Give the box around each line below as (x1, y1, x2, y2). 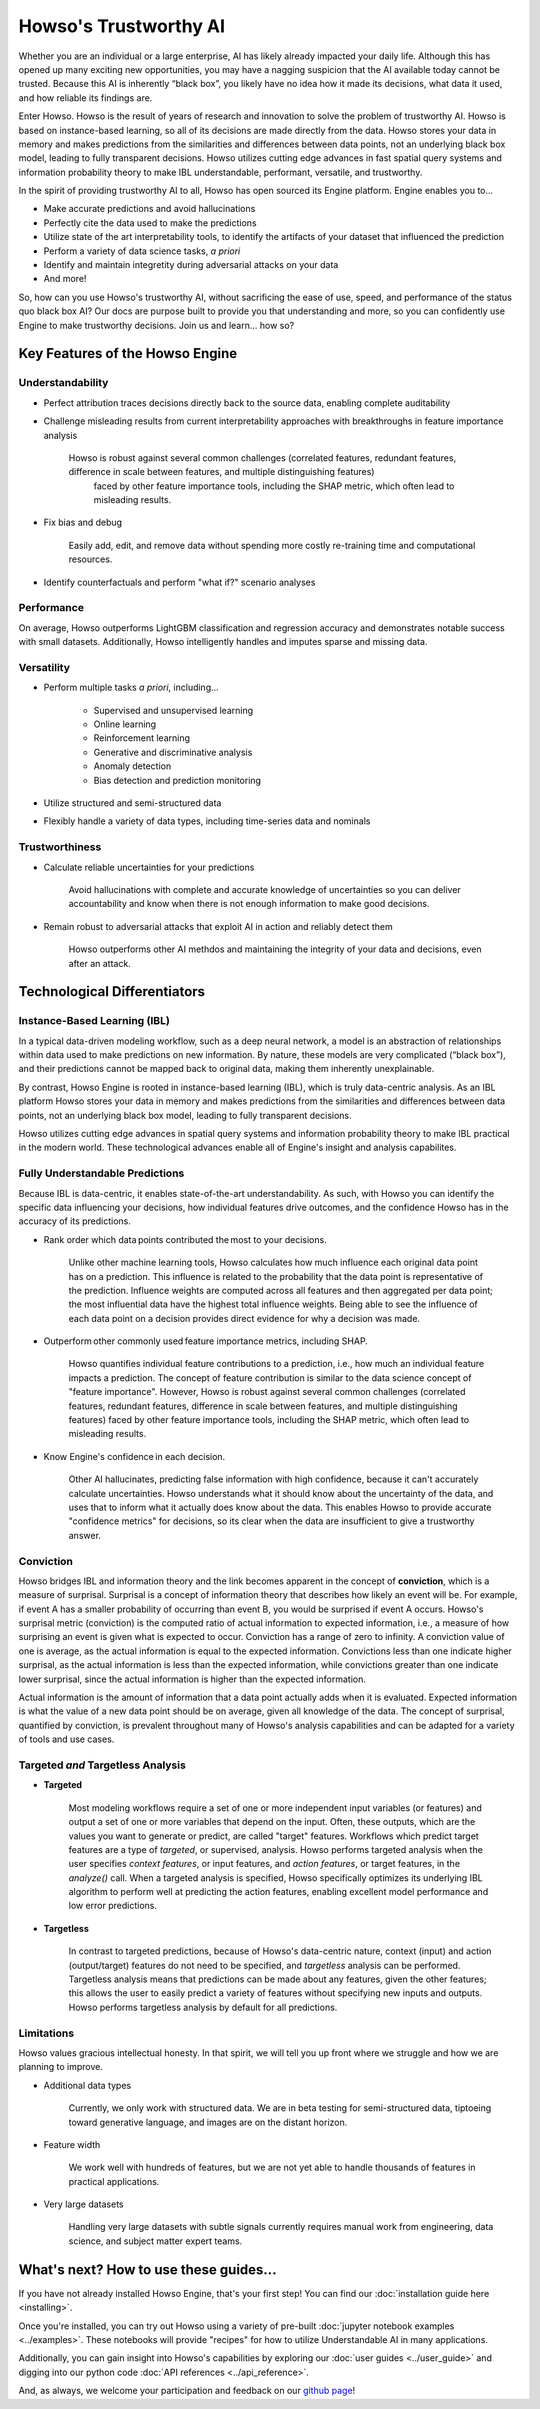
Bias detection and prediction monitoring (93, 774, 262, 786)
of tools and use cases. (18, 1733, 115, 1745)
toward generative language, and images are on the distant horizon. (68, 2116, 348, 2128)
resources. (68, 553, 113, 565)
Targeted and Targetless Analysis (18, 1758, 187, 1772)
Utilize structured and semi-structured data (43, 797, 222, 809)
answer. (68, 1529, 102, 1541)
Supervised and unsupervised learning (93, 704, 254, 716)
